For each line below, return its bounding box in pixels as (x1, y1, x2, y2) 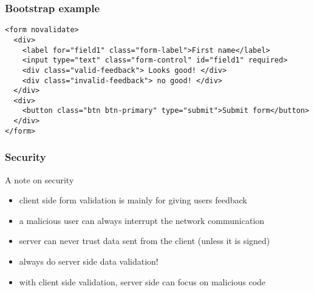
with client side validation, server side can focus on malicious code (19, 275, 266, 288)
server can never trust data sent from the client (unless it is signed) (19, 234, 270, 247)
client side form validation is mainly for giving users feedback (19, 194, 247, 206)
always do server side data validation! (19, 255, 159, 268)
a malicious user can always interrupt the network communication (19, 214, 265, 226)
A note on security (5, 173, 74, 186)
